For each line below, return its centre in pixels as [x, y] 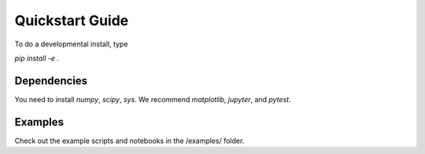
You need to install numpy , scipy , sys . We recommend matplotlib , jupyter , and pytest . [153, 99]
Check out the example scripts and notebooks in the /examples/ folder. [129, 141]
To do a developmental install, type [71, 44]
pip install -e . [37, 58]
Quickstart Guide [72, 20]
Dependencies [51, 81]
